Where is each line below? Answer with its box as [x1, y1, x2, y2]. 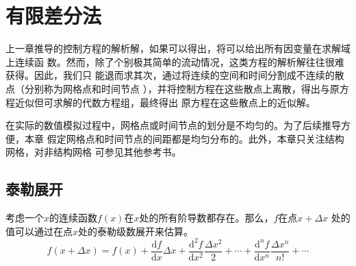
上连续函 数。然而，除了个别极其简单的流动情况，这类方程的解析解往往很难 [5, 54, 344, 69]
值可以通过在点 [5, 223, 73, 238]
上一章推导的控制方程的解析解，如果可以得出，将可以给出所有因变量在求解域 [5, 41, 351, 56]
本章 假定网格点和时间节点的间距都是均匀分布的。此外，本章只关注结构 [24, 131, 344, 145]
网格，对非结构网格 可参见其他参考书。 [5, 145, 181, 159]
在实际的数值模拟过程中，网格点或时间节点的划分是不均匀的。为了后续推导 [5, 118, 341, 132]
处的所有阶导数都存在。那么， [139, 210, 274, 225]
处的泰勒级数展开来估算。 [78, 223, 194, 238]
